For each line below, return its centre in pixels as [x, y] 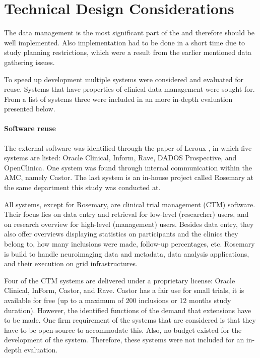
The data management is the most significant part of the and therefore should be [129, 33]
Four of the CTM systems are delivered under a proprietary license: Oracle [120, 280]
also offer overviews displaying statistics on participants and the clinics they [121, 234]
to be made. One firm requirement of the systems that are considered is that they [130, 320]
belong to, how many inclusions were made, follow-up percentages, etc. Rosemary [129, 244]
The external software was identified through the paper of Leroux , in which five [128, 147]
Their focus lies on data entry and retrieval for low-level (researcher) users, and [126, 214]
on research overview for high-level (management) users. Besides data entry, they [129, 224]
